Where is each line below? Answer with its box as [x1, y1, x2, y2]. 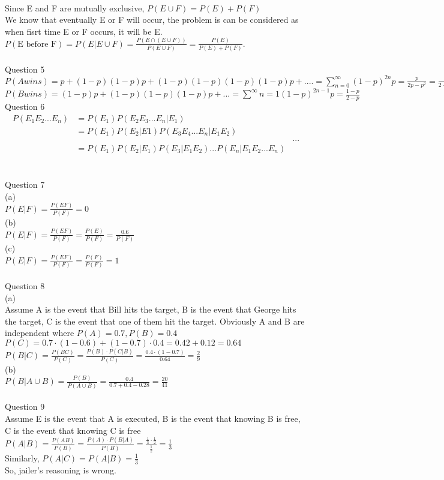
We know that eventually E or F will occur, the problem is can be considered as [5, 13, 299, 26]
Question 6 [5, 100, 45, 113]
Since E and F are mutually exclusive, [5, 1, 145, 14]
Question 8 [5, 279, 45, 292]
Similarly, [5, 451, 40, 464]
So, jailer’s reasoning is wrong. [5, 463, 116, 476]
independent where [5, 326, 74, 339]
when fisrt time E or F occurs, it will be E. [5, 25, 163, 37]
